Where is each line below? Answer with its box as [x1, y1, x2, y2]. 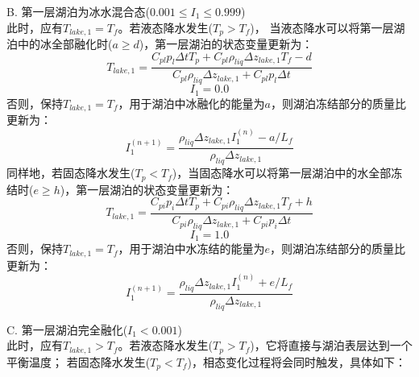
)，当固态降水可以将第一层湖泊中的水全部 [172, 164, 392, 181]
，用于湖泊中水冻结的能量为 [118, 240, 265, 257]
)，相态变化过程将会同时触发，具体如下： [187, 353, 406, 370]
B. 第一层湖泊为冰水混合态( [6, 3, 150, 19]
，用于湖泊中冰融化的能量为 [118, 94, 265, 111]
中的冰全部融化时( [17, 35, 113, 52]
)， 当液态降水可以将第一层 [250, 19, 394, 35]
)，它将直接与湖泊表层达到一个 [250, 337, 413, 354]
